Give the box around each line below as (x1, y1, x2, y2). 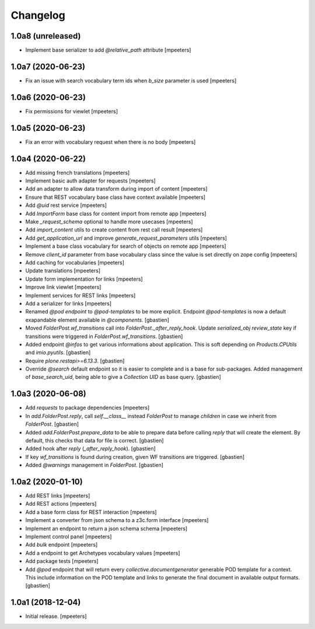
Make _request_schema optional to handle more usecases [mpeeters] (25, 218, 193, 225)
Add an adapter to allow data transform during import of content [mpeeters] (25, 185, 208, 192)
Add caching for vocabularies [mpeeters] (25, 259, 125, 266)
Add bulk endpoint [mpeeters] (25, 541, 98, 548)
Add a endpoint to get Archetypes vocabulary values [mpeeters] (25, 549, 180, 557)
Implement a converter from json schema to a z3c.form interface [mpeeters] (25, 517, 209, 524)
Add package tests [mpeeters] (25, 558, 99, 565)
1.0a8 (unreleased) (10, 31, 81, 41)
